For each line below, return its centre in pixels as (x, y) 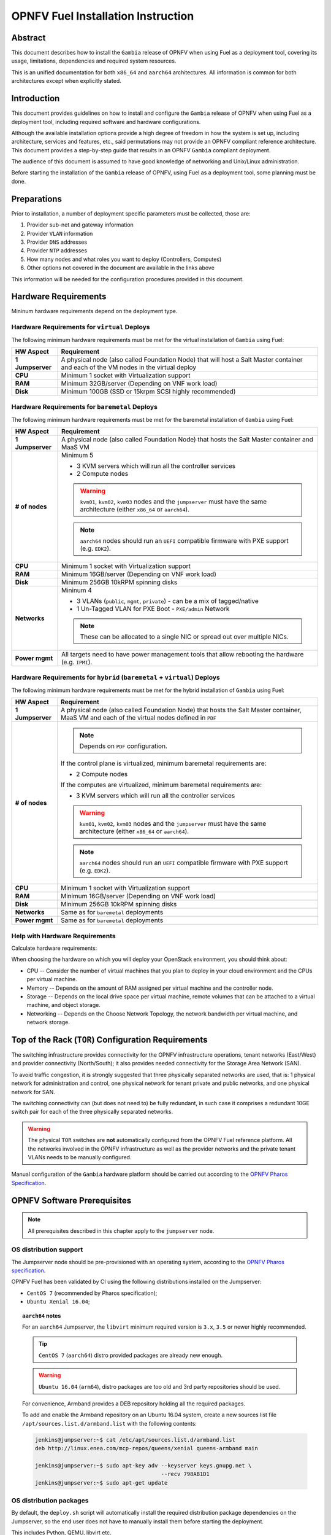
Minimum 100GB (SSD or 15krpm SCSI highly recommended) (148, 391)
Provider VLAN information (60, 233)
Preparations (37, 199)
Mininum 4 (77, 591)
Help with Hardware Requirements (63, 936)
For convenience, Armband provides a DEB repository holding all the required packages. (134, 1404)
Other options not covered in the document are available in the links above (120, 268)
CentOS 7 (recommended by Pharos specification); (92, 1293)
